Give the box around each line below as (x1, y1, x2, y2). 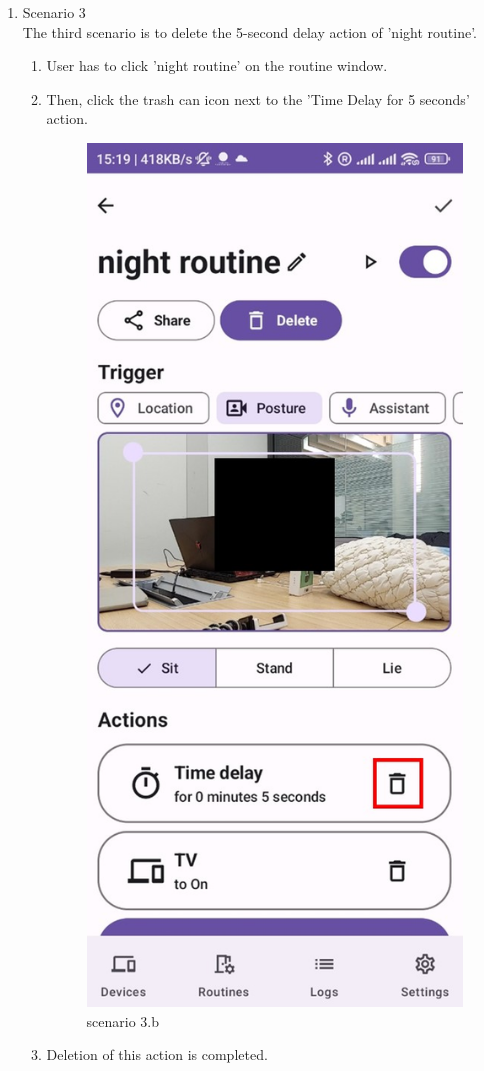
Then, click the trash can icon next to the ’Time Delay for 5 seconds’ (46, 88, 470, 109)
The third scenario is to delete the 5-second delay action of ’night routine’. (22, 21, 477, 42)
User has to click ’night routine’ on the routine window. (46, 55, 388, 76)
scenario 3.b (86, 1010, 160, 1031)
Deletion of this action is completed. (46, 1044, 268, 1065)
